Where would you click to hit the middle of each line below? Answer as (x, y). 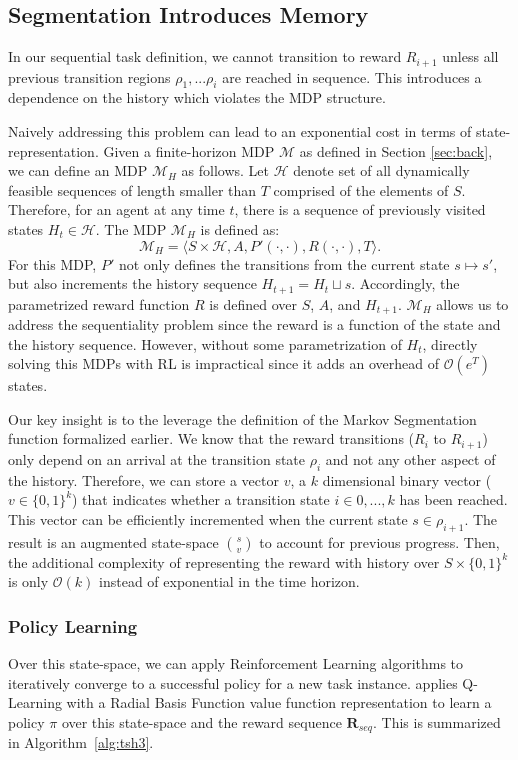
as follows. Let (225, 170)
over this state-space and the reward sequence (201, 721)
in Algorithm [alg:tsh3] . (81, 742)
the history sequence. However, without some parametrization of (205, 343)
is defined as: (240, 229)
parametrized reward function (99, 303)
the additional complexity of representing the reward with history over (224, 561)
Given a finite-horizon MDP (189, 150)
